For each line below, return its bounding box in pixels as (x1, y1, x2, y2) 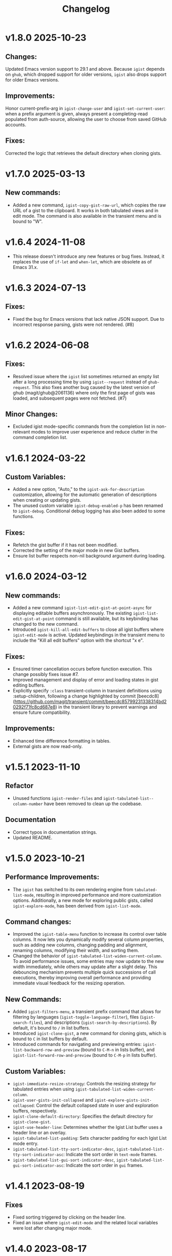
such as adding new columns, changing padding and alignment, (12, 942, 148, 948)
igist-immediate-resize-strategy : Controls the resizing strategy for (12, 1081, 156, 1087)
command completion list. (12, 434, 68, 441)
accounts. (5, 121, 27, 128)
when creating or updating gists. (12, 497, 81, 503)
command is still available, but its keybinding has (55, 615, 159, 622)
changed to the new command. (12, 621, 79, 627)
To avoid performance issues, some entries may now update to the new (12, 958, 164, 964)
